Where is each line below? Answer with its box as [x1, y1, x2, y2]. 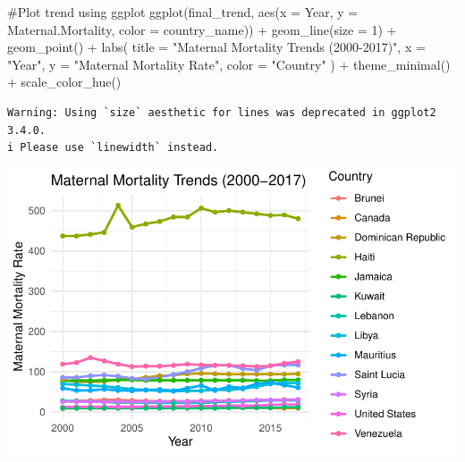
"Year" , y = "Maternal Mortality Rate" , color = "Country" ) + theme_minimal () [7, 55, 451, 73]
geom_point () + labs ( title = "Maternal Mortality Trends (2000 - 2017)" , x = [7, 38, 426, 56]
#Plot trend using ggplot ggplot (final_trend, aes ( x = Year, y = [7, 3, 359, 21]
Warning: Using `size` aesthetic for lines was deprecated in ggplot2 [7, 105, 436, 119]
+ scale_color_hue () [7, 72, 122, 91]
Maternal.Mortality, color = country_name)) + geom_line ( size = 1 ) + [7, 20, 397, 38]
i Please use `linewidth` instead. [7, 141, 219, 155]
